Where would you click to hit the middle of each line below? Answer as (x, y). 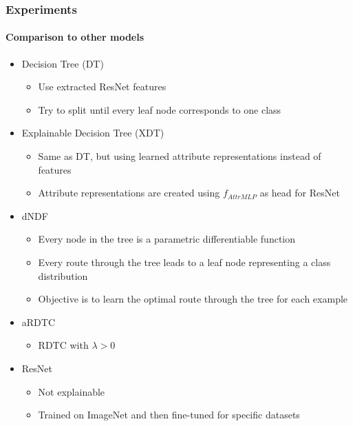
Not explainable (72, 391)
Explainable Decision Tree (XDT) (93, 133)
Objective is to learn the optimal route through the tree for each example (193, 299)
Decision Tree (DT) (63, 63)
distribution (63, 275)
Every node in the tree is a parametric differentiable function (167, 239)
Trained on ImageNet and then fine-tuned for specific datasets (169, 415)
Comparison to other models (75, 37)
